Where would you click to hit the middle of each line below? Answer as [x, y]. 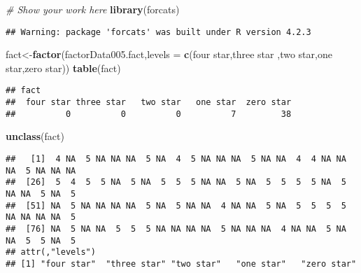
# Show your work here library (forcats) [93, 9]
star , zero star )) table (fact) [63, 68]
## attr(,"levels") [51, 252]
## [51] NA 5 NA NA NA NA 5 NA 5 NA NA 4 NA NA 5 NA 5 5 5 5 [176, 205]
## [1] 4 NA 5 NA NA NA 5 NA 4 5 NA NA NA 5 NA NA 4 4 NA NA [176, 159]
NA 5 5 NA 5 [41, 240]
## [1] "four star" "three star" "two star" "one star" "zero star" [181, 264]
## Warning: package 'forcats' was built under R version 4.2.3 [158, 32]
